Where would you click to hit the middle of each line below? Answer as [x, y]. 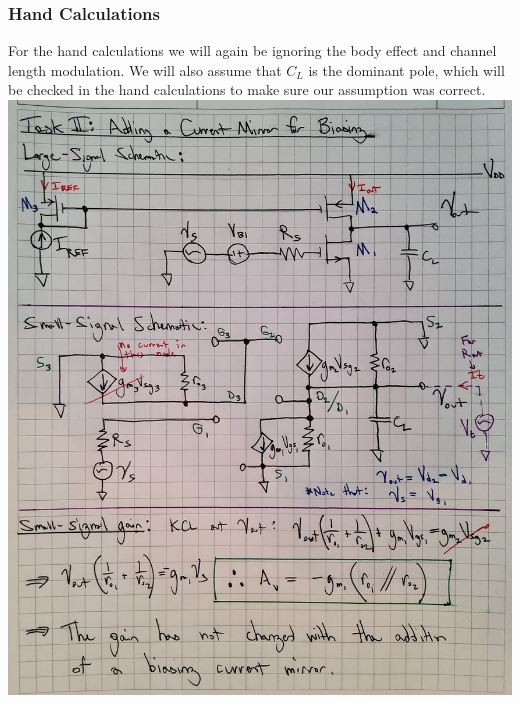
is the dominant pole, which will [406, 69]
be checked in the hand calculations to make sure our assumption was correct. [247, 89]
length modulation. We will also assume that [145, 69]
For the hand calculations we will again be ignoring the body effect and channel [252, 50]
